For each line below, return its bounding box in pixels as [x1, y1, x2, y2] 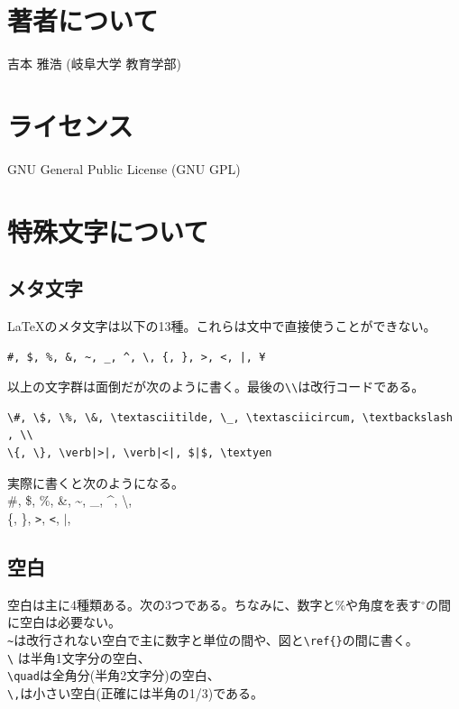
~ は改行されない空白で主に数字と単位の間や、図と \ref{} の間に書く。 [7, 630, 418, 649]
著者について [7, 2, 159, 39]
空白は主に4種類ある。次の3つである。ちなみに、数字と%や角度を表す [7, 594, 422, 613]
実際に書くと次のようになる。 [7, 473, 184, 492]
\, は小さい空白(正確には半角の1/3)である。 [7, 683, 264, 702]
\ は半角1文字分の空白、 [7, 648, 151, 667]
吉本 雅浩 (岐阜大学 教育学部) [7, 54, 181, 73]
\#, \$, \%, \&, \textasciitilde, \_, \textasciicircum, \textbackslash [7, 410, 453, 424]
